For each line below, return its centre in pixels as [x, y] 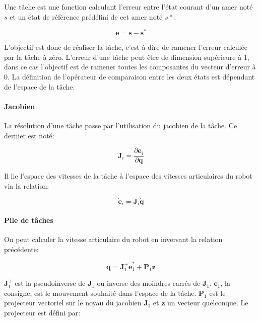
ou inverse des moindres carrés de [149, 283]
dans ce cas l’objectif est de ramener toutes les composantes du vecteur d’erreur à [130, 67]
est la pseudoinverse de [50, 283]
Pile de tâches [29, 220]
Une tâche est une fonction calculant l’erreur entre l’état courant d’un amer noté [128, 7]
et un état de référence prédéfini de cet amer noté [86, 16]
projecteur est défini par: [42, 313]
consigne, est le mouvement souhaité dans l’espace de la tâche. [100, 293]
